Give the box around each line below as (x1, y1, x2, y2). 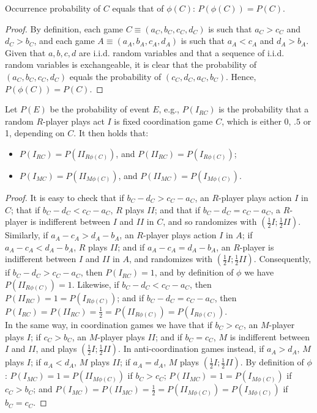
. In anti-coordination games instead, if (118, 342, 264, 355)
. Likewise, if (72, 277, 119, 290)
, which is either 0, (222, 114, 291, 127)
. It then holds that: (73, 126, 149, 139)
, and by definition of (154, 266, 234, 279)
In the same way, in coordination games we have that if (5, 318, 212, 331)
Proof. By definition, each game (5, 22, 124, 35)
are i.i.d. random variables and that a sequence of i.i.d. (79, 46, 285, 59)
